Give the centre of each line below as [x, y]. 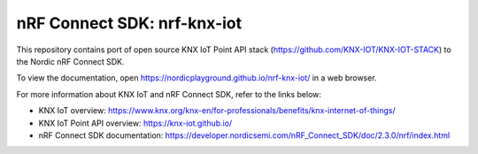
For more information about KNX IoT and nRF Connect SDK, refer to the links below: [169, 94]
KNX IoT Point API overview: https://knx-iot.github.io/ [135, 123]
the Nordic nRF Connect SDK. [70, 61]
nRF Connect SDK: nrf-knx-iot [129, 23]
